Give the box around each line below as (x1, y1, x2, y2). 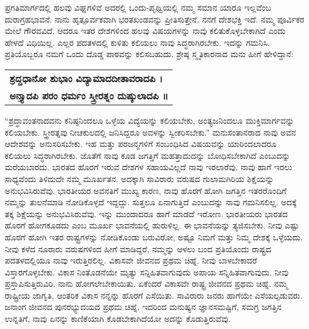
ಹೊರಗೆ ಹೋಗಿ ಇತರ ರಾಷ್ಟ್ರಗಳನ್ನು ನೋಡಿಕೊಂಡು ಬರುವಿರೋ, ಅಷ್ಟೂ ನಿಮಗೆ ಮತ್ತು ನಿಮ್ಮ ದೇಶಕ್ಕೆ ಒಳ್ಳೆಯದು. (5, 230, 303, 243)
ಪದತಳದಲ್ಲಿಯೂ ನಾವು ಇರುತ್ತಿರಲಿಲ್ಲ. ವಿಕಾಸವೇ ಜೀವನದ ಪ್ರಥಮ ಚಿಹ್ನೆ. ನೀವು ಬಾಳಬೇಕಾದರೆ (5, 254, 257, 267)
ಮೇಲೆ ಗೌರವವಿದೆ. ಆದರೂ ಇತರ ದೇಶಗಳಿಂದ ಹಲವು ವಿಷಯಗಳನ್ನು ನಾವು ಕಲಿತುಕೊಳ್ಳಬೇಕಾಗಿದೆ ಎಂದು (5, 24, 286, 37)
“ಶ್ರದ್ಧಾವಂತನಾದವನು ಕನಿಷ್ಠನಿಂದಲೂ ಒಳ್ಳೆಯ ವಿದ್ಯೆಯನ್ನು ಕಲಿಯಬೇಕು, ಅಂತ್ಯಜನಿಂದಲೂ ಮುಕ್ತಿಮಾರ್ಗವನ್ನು (5, 114, 295, 126)
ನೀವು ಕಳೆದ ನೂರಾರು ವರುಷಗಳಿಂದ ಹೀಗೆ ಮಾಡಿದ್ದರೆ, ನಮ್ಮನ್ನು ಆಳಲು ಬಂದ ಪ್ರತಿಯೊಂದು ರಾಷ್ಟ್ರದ (5, 242, 271, 255)
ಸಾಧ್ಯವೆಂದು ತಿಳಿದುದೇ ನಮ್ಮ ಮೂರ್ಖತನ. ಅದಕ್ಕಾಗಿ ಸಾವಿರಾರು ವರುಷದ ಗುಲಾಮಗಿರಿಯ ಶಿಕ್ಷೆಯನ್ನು (5, 172, 274, 184)
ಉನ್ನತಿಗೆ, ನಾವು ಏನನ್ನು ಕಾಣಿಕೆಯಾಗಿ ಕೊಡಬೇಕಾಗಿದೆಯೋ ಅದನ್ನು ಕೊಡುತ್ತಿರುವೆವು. (5, 312, 231, 325)
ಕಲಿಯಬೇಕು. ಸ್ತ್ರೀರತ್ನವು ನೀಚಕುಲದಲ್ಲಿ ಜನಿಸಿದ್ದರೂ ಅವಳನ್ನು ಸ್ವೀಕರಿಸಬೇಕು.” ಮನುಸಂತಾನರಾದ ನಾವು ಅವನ (5, 126, 296, 138)
